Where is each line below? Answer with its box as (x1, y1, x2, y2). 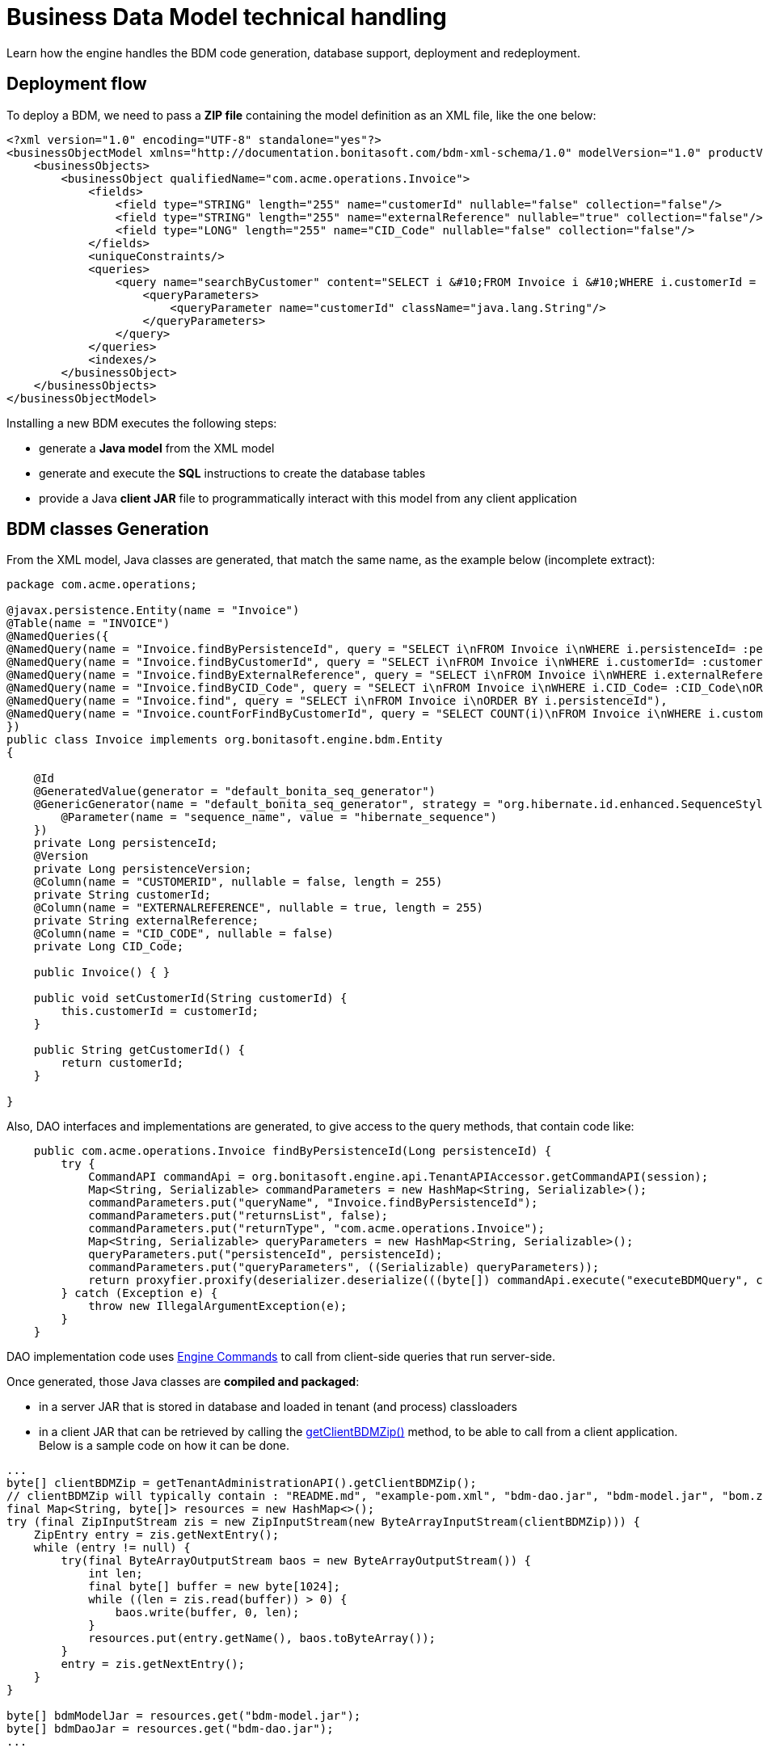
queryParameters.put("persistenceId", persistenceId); (88, 1248, 443, 1261)
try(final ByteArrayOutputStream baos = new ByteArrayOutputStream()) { (61, 1554, 532, 1568)
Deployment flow (6, 74, 147, 95)
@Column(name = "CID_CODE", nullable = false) (33, 927, 334, 941)
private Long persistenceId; (33, 836, 218, 850)
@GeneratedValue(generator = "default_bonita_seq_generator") (33, 785, 436, 798)
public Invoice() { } (33, 966, 171, 979)
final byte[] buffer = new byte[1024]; (88, 1580, 341, 1594)
